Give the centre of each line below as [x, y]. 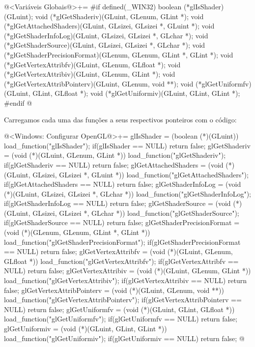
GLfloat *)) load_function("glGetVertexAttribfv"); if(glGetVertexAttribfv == [121, 261]
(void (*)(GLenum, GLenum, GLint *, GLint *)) [77, 232]
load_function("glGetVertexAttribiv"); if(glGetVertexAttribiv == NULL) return [126, 280]
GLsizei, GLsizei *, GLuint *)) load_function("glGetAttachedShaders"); [141, 174]
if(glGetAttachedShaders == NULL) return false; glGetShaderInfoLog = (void [123, 184]
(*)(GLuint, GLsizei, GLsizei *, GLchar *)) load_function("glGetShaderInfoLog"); [128, 193]
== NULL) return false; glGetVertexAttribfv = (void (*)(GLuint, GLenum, [118, 251]
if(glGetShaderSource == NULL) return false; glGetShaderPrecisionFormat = [122, 222]
